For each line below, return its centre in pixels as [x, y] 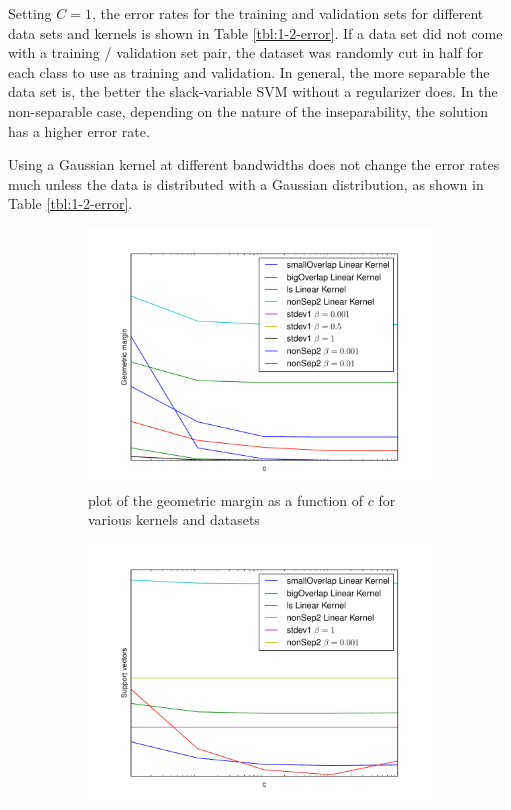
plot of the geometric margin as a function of [226, 499]
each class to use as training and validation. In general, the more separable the [249, 71]
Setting [30, 13]
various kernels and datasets [174, 519]
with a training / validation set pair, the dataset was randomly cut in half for [246, 52]
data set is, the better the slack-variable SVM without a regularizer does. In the [253, 91]
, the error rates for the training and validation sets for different [287, 13]
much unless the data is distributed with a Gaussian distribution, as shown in [246, 183]
